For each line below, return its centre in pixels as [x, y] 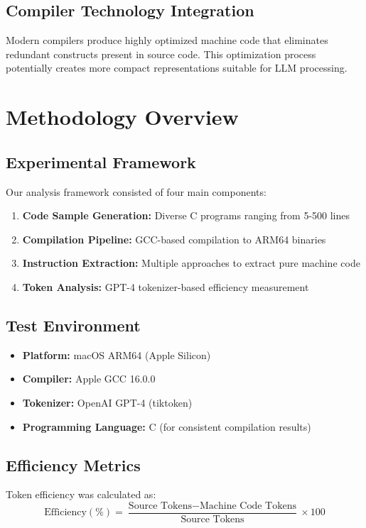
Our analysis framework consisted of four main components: [136, 191]
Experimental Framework [101, 161]
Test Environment [73, 325]
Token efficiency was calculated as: [81, 494]
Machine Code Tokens [248, 506]
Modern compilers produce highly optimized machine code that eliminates [167, 40]
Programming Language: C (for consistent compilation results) [167, 426]
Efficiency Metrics [73, 464]
